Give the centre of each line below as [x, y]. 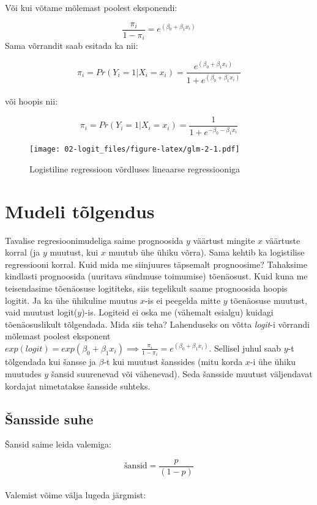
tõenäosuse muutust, [269, 300]
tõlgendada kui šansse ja [50, 362]
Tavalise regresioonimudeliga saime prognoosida [94, 240]
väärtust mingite [224, 240]
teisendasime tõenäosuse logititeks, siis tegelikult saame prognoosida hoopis [146, 288]
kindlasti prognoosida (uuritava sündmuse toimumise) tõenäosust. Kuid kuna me [156, 276]
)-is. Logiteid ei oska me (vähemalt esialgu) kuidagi [177, 312]
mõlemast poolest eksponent [58, 336]
